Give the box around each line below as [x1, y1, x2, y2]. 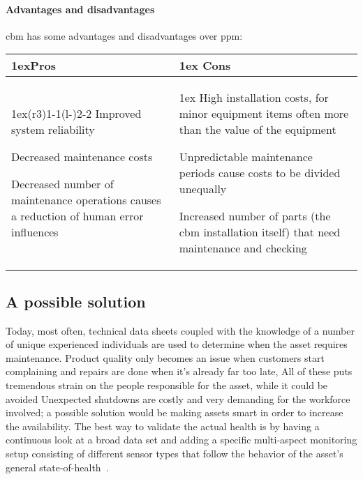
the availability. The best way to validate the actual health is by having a [6, 418, 320, 433]
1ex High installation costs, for [179, 89, 329, 106]
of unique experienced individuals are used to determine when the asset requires [6, 337, 348, 351]
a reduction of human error [11, 208, 144, 225]
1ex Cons [179, 57, 231, 74]
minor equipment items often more [179, 105, 349, 122]
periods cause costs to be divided [179, 165, 341, 181]
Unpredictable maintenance [179, 149, 313, 165]
